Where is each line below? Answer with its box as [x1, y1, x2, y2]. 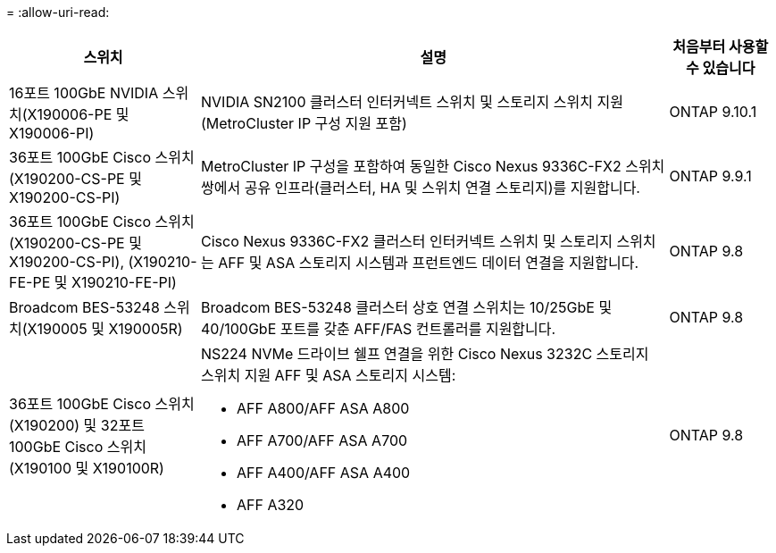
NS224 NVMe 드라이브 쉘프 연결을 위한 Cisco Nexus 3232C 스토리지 [201, 345, 649, 363]
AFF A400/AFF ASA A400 [237, 464, 411, 482]
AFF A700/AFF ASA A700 [237, 432, 408, 449]
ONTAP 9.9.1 [669, 167, 752, 185]
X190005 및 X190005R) [27, 320, 183, 338]
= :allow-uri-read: [6, 4, 110, 20]
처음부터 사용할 [672, 38, 769, 55]
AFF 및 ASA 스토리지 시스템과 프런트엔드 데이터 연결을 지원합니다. [218, 254, 639, 272]
